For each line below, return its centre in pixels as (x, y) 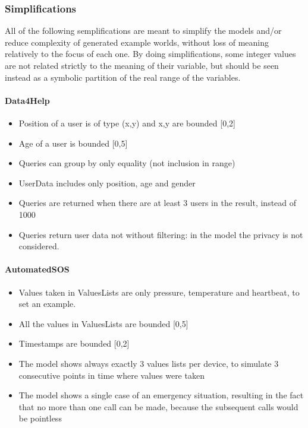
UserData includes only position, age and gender (107, 183)
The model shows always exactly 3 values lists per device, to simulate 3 (149, 363)
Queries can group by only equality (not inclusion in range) (127, 163)
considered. (39, 246)
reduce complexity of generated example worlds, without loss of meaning (137, 42)
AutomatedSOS (37, 269)
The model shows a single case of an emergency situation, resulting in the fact (161, 395)
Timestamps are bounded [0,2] (74, 343)
